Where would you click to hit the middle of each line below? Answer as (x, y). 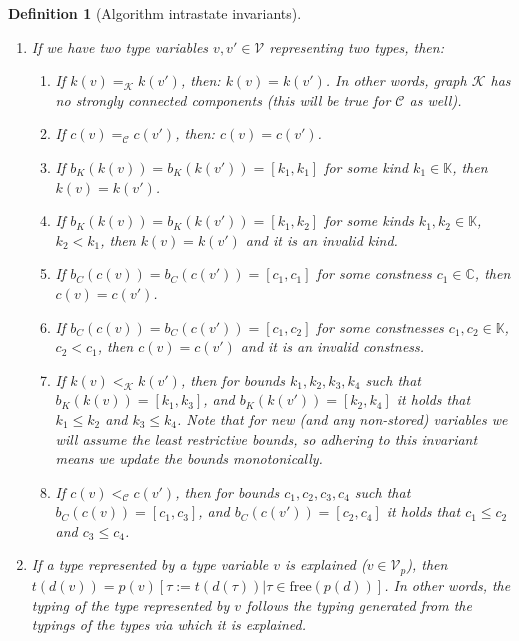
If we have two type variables (120, 46)
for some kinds (369, 220)
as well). (435, 99)
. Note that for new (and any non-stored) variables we (342, 418)
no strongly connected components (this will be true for (223, 99)
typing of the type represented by (130, 604)
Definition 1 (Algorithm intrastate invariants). (155, 13)
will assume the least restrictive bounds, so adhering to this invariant (266, 438)
